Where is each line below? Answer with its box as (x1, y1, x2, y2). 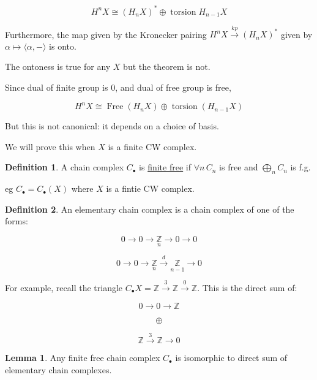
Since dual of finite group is (5, 81, 108, 94)
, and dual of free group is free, (115, 81, 231, 94)
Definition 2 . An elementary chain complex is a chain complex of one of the (5, 202, 294, 215)
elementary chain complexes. (5, 363, 112, 376)
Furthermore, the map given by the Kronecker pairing (5, 28, 207, 40)
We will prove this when (5, 140, 95, 153)
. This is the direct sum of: (197, 281, 297, 294)
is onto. (49, 39, 76, 52)
